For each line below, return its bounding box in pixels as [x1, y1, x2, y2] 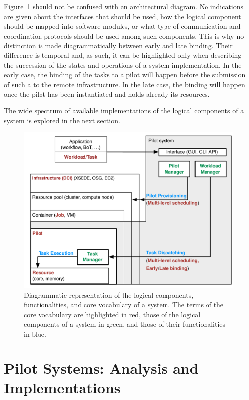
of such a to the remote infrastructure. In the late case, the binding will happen [4, 79, 245, 89]
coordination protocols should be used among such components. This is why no [4, 30, 244, 41]
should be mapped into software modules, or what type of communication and [4, 21, 241, 31]
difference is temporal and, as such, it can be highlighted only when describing [4, 50, 242, 60]
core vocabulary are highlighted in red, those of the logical [24, 309, 201, 319]
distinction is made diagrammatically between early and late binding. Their [4, 40, 233, 50]
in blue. [24, 328, 46, 339]
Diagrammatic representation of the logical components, [24, 290, 194, 300]
